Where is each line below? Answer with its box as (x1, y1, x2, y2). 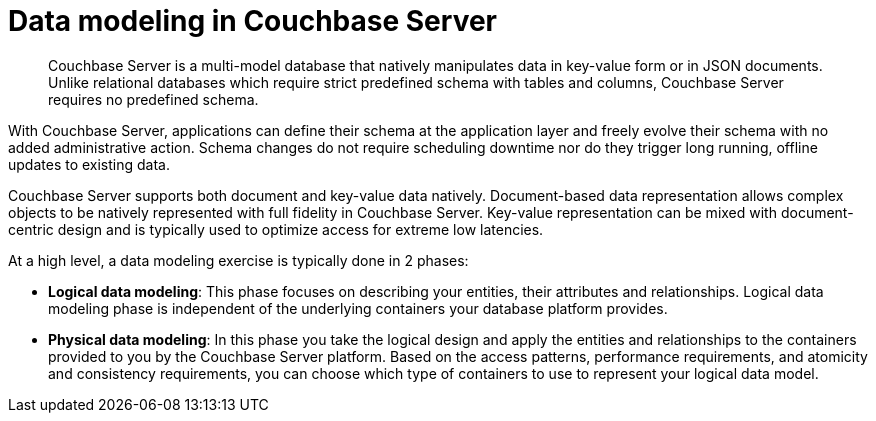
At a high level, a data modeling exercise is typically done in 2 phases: (8, 251, 469, 269)
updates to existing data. (8, 155, 171, 173)
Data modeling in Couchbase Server (8, 4, 498, 38)
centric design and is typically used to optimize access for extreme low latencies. (8, 220, 544, 238)
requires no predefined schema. (48, 90, 259, 108)
